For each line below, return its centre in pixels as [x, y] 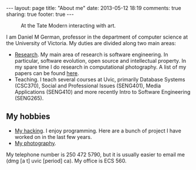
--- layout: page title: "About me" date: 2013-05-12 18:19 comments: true [94, 8]
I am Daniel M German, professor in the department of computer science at [97, 37]
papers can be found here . [47, 73]
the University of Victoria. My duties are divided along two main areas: [91, 43]
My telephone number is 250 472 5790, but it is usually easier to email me [96, 154]
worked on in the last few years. [53, 137]
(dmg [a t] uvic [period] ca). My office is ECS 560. [67, 161]
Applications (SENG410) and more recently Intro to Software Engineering [102, 92]
